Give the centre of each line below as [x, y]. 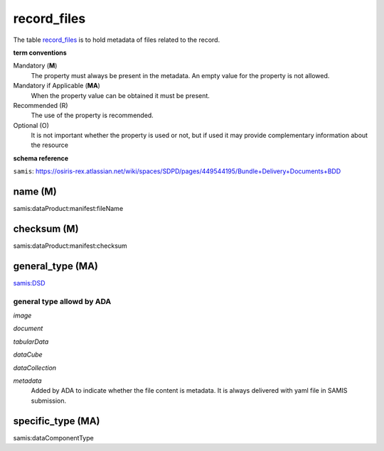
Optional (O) [31, 125]
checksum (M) [46, 228]
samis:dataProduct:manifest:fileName [68, 209]
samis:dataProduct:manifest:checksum [70, 246]
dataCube [28, 354]
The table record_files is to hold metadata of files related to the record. [117, 40]
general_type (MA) [56, 266]
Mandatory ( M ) [35, 66]
